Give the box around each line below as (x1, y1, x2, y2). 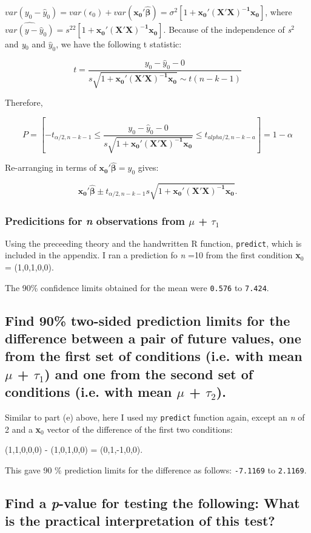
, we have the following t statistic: (56, 38, 182, 50)
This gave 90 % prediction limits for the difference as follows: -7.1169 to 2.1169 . (5, 463, 307, 476)
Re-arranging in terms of (5, 161, 96, 174)
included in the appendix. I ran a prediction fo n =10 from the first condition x (5, 249, 301, 261)
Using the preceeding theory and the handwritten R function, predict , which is (5, 236, 302, 249)
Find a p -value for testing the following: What (5, 493, 300, 512)
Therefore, (5, 96, 43, 109)
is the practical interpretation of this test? (5, 511, 275, 530)
